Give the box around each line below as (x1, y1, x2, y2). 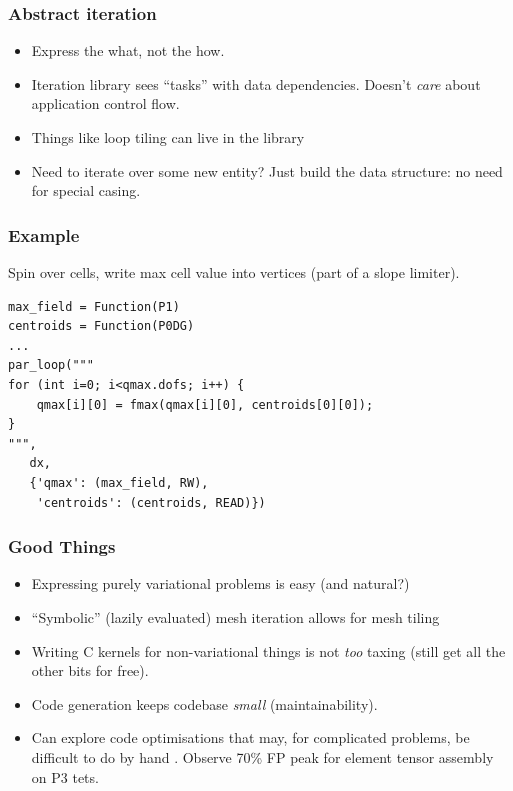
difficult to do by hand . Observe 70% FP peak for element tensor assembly (31, 746, 494, 767)
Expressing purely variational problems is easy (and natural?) (31, 573, 410, 594)
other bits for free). (31, 660, 149, 681)
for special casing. (31, 180, 141, 201)
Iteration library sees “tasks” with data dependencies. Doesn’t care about (31, 73, 481, 94)
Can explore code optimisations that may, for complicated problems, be (31, 727, 470, 748)
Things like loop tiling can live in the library (31, 127, 305, 147)
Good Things (8, 534, 116, 559)
